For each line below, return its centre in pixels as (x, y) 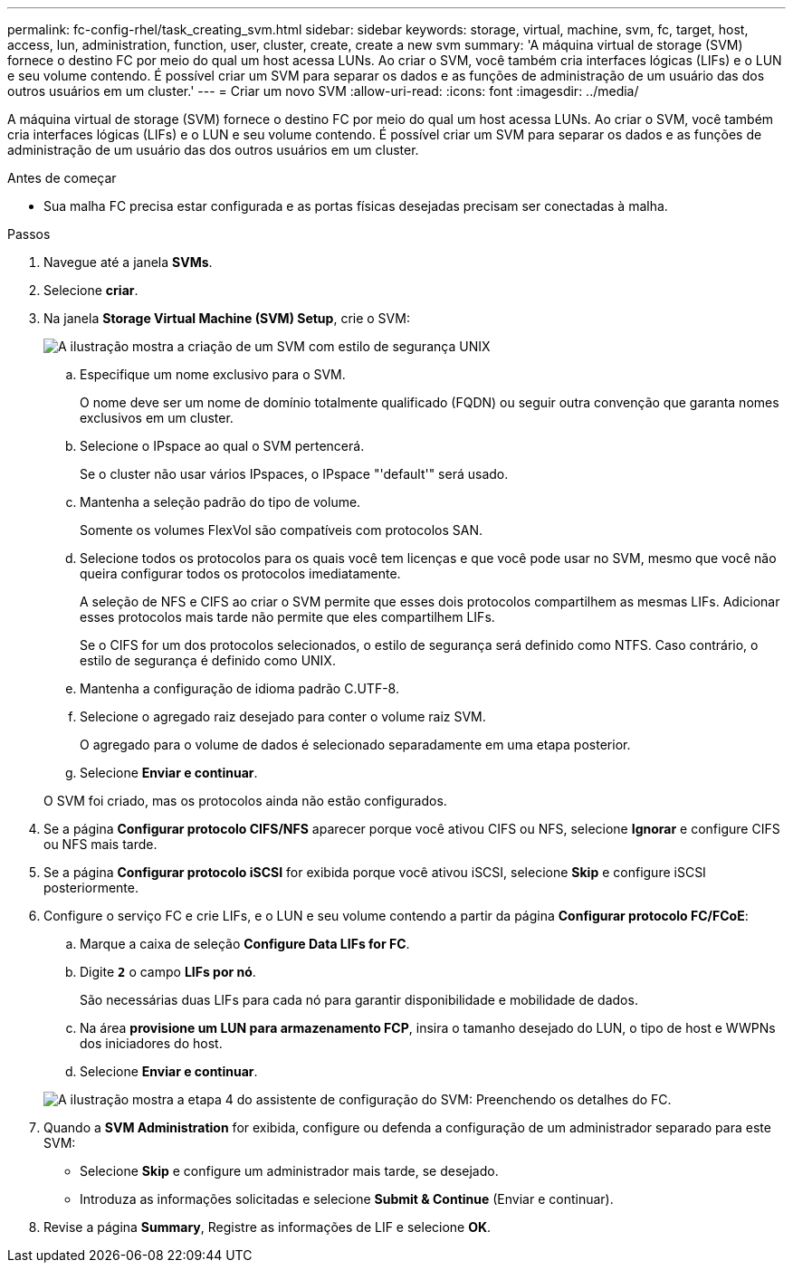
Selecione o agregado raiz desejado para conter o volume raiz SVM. (283, 716)
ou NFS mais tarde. (100, 844)
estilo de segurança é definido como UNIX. (208, 660)
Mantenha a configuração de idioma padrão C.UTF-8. (239, 688)
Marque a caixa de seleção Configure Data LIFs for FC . (245, 944)
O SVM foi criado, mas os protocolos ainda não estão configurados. (245, 801)
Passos (29, 234)
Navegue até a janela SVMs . (128, 262)
